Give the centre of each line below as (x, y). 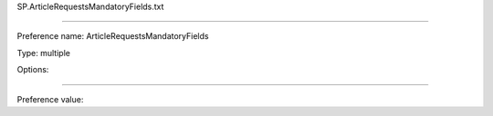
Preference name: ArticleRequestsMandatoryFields (113, 36)
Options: (33, 70)
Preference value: (50, 99)
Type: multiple (43, 53)
